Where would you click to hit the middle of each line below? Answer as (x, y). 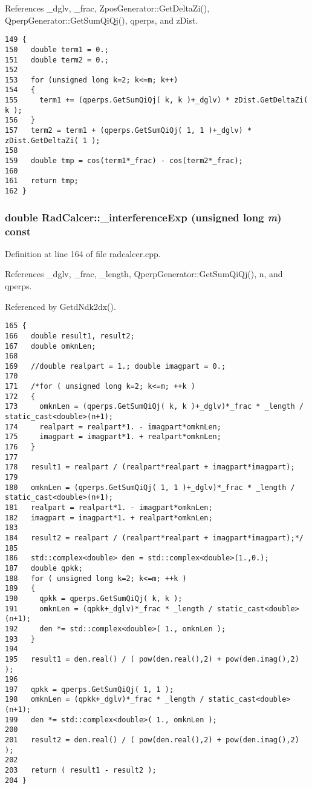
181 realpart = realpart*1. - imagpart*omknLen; (109, 508)
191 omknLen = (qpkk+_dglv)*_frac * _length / (109, 609)
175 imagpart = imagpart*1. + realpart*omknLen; (113, 437)
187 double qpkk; (44, 568)
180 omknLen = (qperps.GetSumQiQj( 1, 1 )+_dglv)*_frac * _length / (150, 487)
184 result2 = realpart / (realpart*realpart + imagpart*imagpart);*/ (154, 538)
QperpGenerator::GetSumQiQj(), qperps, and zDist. (102, 20)
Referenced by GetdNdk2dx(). (60, 306)
